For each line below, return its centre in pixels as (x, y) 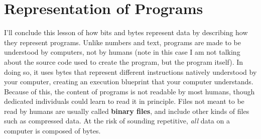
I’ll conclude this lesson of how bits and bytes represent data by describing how (126, 32)
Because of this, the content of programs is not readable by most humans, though (129, 91)
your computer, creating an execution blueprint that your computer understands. (129, 82)
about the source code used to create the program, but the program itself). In (124, 61)
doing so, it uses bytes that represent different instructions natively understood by (130, 72)
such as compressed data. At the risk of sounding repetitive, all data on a (117, 121)
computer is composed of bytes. (52, 131)
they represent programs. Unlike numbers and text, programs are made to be (122, 42)
